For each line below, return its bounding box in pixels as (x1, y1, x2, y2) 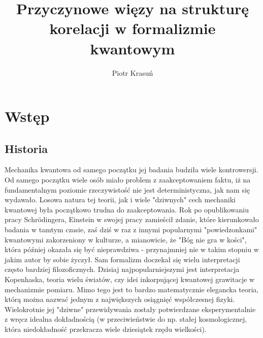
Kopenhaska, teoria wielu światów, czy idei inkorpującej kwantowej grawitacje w (5, 274, 255, 285)
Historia (5, 140, 48, 156)
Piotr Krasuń (112, 67, 153, 78)
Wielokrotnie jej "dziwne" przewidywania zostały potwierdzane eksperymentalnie (5, 303, 256, 314)
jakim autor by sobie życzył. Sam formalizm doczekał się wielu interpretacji (5, 254, 240, 264)
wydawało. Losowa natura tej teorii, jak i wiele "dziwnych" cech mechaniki (5, 194, 236, 205)
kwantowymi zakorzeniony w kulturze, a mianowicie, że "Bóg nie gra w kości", (5, 234, 247, 244)
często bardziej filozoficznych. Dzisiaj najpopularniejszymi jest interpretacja (5, 264, 240, 274)
